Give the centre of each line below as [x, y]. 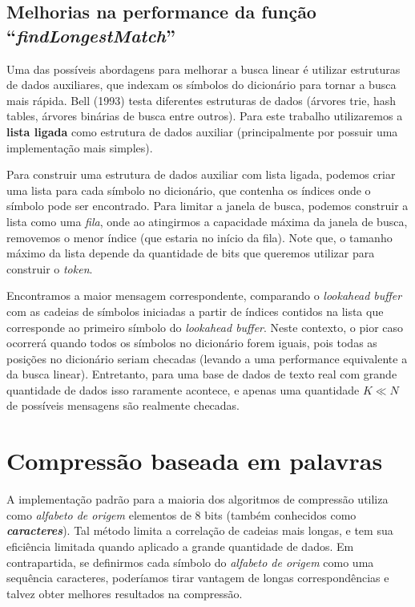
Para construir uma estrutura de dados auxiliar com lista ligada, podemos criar [201, 174]
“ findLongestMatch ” [91, 35]
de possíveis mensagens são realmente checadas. [123, 405]
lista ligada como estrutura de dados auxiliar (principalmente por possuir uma [202, 131]
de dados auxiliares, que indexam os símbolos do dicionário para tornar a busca [201, 85]
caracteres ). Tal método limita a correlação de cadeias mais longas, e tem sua [200, 530]
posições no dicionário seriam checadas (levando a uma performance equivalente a [207, 358]
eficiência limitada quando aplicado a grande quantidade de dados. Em [180, 546]
